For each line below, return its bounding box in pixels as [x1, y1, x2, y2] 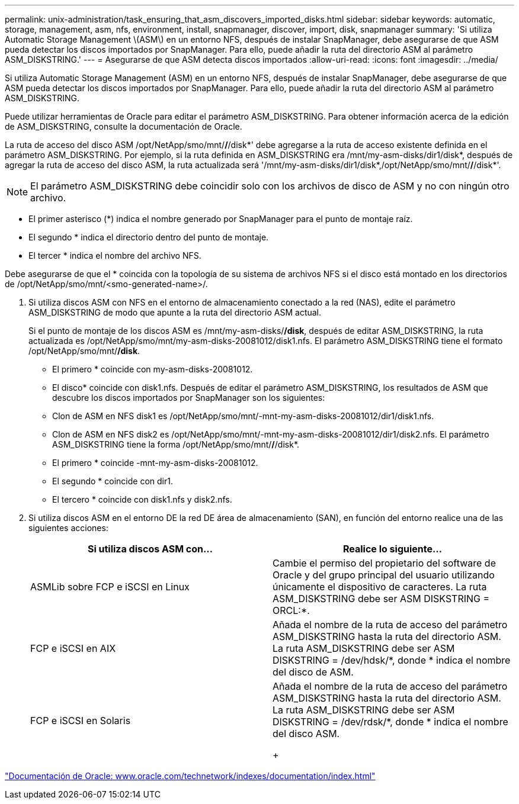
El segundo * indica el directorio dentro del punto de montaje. [28, 232, 269, 242]
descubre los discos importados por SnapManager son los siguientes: [52, 393, 325, 403]
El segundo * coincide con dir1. [52, 476, 173, 486]
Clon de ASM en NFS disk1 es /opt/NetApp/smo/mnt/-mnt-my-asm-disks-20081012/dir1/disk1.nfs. [52, 411, 434, 421]
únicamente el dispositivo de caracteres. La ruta [273, 581, 487, 593]
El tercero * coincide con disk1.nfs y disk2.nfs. [52, 494, 232, 504]
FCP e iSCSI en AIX [30, 642, 116, 654]
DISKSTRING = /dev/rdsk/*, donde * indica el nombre [273, 716, 508, 728]
